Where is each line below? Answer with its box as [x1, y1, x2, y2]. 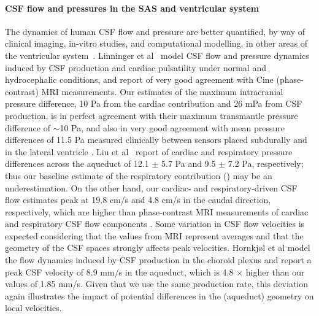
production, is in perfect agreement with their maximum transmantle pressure [5, 109, 298, 121]
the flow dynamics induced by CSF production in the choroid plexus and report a [5, 253, 312, 266]
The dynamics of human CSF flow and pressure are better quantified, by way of [5, 25, 306, 37]
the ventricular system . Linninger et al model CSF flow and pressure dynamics [5, 48, 309, 61]
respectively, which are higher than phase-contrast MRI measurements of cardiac [5, 205, 309, 218]
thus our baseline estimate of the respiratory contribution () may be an [5, 169, 272, 182]
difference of [5, 121, 50, 134]
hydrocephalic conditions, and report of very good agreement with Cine [5, 73, 274, 86]
